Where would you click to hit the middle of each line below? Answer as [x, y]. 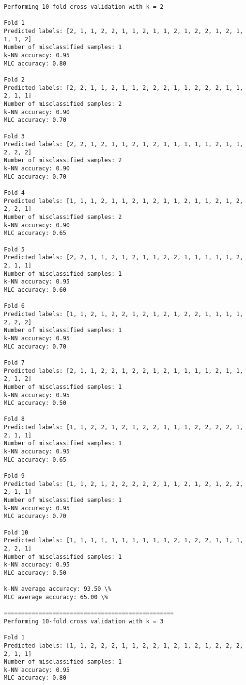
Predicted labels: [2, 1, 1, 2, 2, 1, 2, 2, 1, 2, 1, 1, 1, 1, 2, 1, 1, [123, 371]
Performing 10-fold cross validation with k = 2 [84, 7]
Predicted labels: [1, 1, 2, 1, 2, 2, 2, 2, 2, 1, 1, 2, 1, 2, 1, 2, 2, [123, 484]
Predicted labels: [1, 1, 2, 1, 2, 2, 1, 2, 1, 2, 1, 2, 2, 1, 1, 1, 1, [123, 314]
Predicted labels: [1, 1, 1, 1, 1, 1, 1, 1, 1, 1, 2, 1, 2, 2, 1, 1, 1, [123, 541]
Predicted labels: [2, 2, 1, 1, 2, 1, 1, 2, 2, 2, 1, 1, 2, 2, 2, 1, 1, [123, 88]
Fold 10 [16, 532]
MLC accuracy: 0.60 [35, 290]
